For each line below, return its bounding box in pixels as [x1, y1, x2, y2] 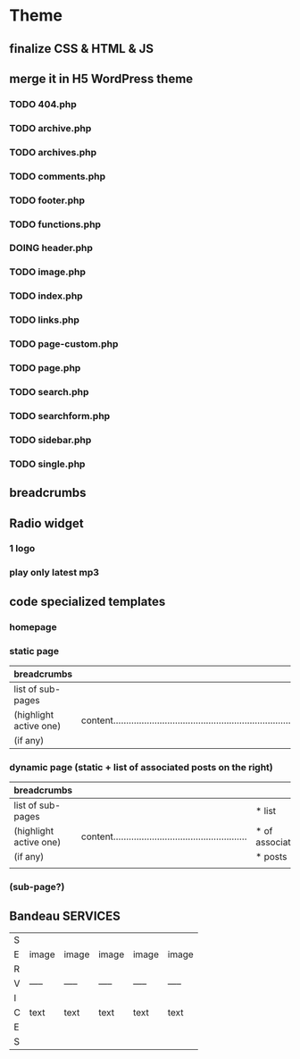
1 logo [9, 542, 36, 555]
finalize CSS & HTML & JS [9, 41, 154, 56]
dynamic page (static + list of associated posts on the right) [9, 761, 274, 773]
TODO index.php [9, 290, 83, 302]
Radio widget [9, 516, 84, 531]
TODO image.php [9, 265, 87, 278]
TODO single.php [9, 458, 86, 470]
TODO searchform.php [9, 409, 111, 422]
